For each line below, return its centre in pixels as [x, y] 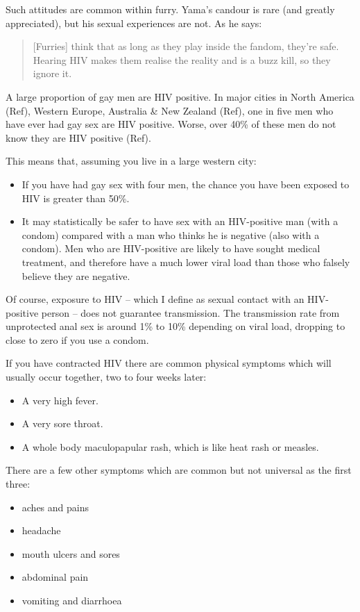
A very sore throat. [62, 423]
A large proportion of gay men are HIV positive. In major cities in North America [180, 96]
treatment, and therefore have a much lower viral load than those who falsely [186, 262]
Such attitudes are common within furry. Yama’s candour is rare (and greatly [170, 9]
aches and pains [55, 507]
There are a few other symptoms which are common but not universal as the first [179, 470]
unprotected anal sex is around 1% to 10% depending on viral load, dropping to [175, 326]
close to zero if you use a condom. [77, 339]
